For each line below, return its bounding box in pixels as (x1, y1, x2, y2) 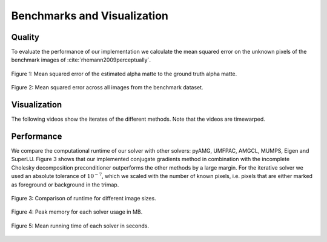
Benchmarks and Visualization (11, 9, 169, 22)
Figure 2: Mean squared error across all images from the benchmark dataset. (11, 84, 203, 91)
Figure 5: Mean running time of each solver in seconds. (11, 222, 150, 229)
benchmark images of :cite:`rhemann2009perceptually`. (11, 56, 151, 63)
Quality (11, 32, 39, 42)
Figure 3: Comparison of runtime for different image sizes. (11, 195, 157, 202)
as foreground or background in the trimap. (11, 181, 119, 188)
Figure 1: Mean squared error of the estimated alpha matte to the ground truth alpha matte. (11, 70, 237, 77)
